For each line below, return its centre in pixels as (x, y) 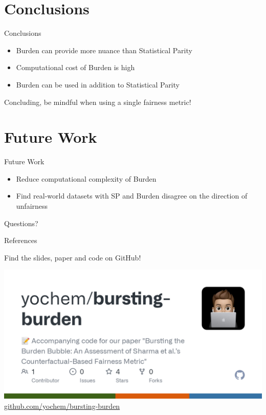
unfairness (32, 206)
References (21, 240)
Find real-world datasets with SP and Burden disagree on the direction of (132, 196)
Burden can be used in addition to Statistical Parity (98, 84)
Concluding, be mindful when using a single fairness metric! (98, 102)
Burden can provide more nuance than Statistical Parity (104, 50)
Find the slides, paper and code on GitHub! (73, 257)
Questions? (21, 223)
